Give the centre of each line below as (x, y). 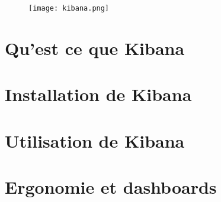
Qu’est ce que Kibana (95, 48)
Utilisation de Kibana (95, 140)
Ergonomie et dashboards (111, 186)
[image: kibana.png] (69, 8)
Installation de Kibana (98, 94)
